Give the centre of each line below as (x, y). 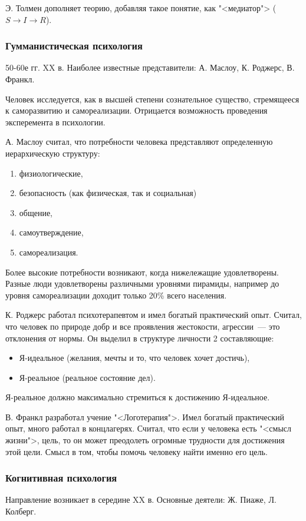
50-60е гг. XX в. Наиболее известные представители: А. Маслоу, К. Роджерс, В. (150, 67)
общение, (36, 212)
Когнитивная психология (61, 478)
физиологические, (51, 173)
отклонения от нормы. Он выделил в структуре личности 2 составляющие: (140, 338)
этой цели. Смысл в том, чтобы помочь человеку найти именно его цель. (136, 451)
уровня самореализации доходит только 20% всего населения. (116, 295)
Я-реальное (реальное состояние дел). (87, 377)
